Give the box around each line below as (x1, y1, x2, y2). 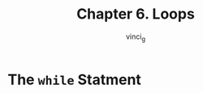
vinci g (125, 32, 146, 43)
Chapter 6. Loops (76, 5, 196, 23)
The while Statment (7, 70, 141, 89)
